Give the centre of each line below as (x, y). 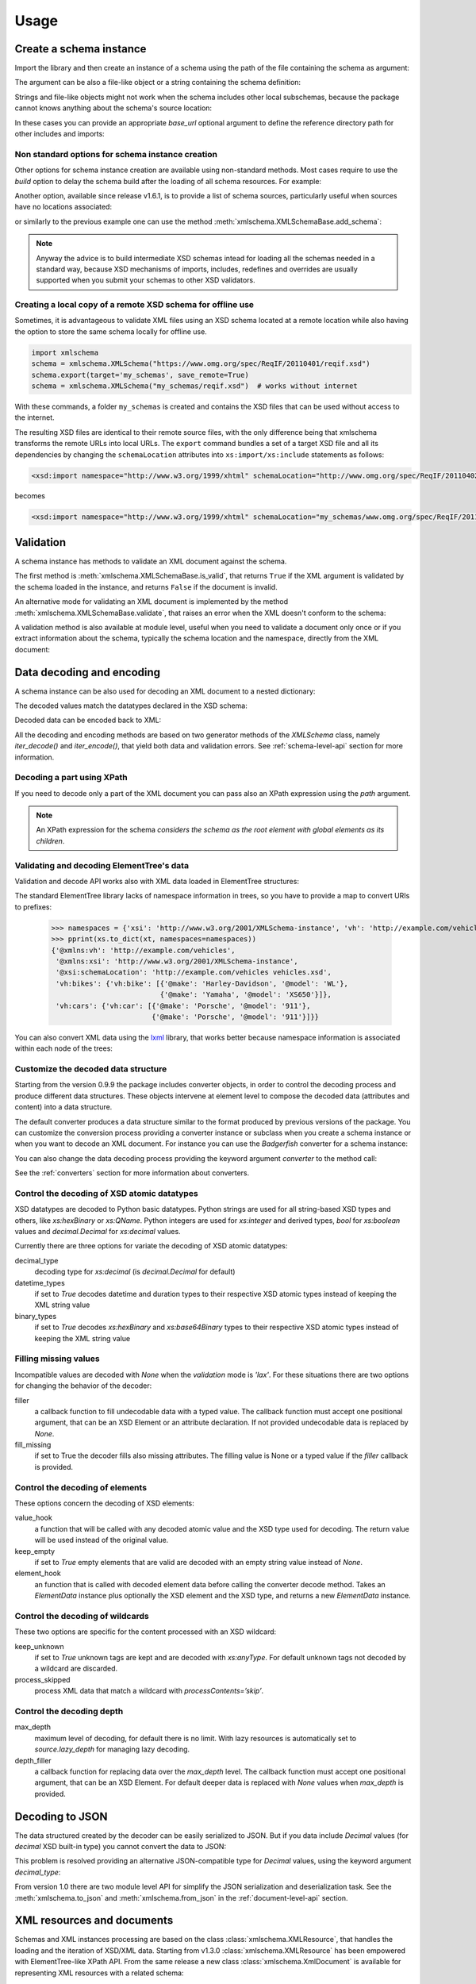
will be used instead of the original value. (102, 1540)
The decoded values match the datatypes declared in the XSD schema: (131, 706)
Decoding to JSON (61, 1816)
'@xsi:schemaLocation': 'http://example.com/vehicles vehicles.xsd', (194, 973)
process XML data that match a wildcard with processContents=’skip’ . (149, 1691)
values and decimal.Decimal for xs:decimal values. (98, 1232)
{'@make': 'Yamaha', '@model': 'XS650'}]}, (246, 995)
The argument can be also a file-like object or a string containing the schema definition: (158, 83)
